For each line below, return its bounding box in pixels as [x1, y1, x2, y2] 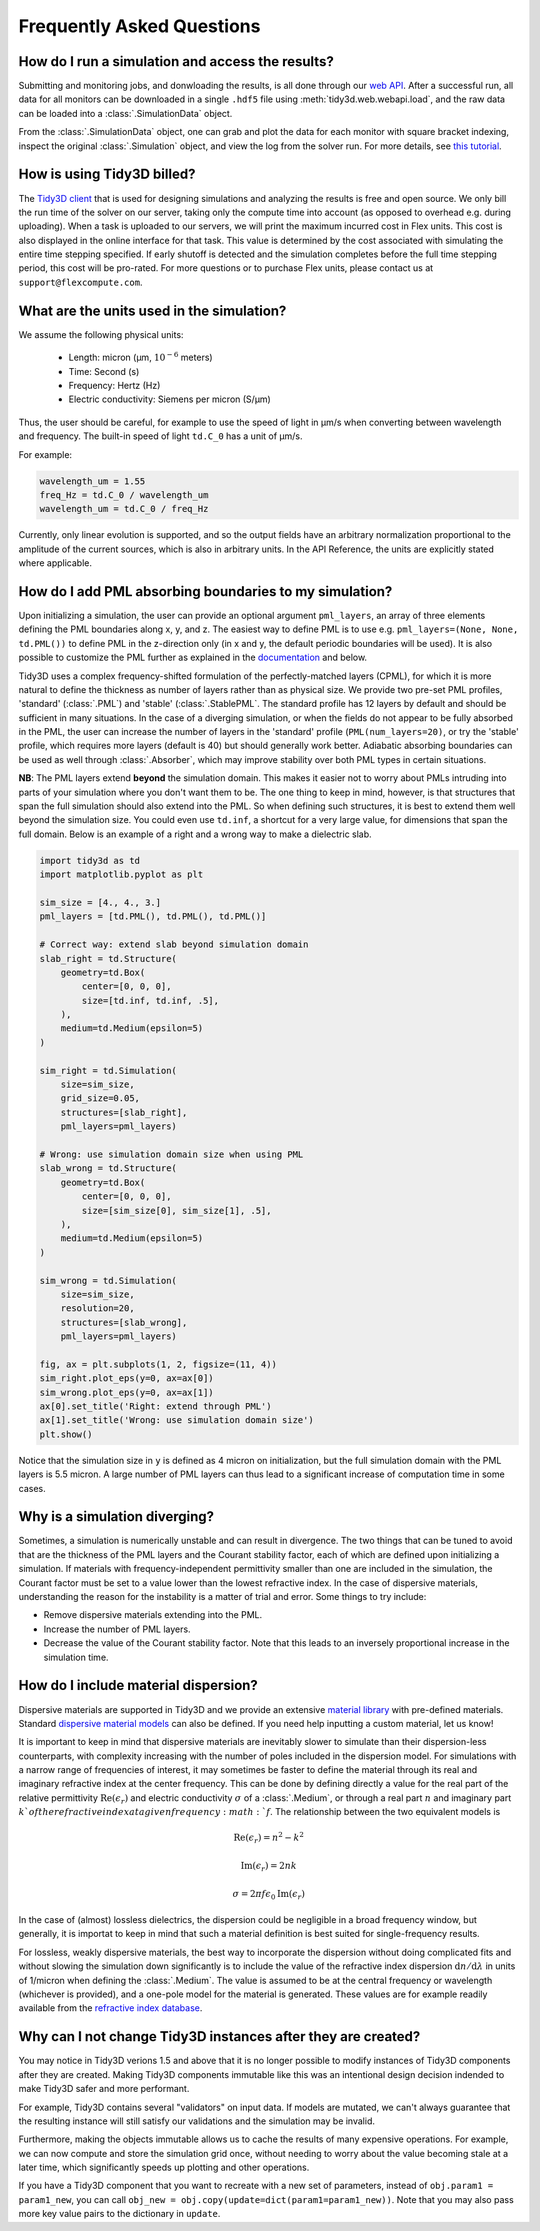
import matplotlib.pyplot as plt [39, 869, 204, 880]
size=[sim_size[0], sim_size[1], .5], [81, 1205, 272, 1216]
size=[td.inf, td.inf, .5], [81, 995, 220, 1006]
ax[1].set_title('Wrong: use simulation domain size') [39, 1415, 314, 1426]
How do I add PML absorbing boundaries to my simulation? [18, 583, 393, 600]
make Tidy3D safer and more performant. [18, 2083, 190, 2095]
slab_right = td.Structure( [39, 953, 177, 964]
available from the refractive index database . [18, 2002, 203, 2014]
